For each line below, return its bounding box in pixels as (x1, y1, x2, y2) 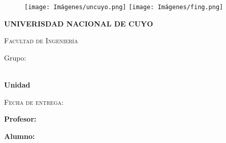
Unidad (4, 79, 30, 90)
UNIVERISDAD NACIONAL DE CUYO (4, 18, 153, 28)
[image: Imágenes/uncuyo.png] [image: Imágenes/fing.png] (24, 4, 223, 11)
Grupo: (4, 52, 26, 63)
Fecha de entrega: (4, 96, 63, 107)
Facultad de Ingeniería (4, 35, 78, 46)
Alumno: (4, 130, 35, 141)
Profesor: (4, 113, 37, 124)
